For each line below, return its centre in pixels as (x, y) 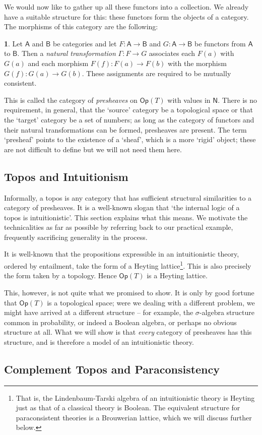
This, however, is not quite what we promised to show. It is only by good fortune (129, 292)
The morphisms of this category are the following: (81, 26)
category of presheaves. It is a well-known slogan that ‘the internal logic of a (122, 207)
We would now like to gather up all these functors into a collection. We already (126, 7)
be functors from (220, 43)
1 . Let (14, 43)
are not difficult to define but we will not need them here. (93, 149)
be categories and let (85, 43)
